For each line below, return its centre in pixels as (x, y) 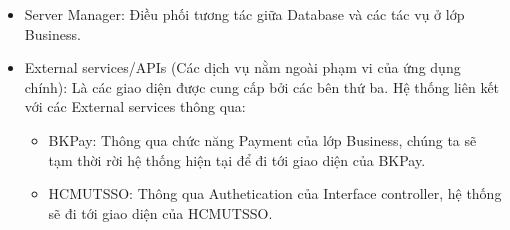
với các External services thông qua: (135, 106)
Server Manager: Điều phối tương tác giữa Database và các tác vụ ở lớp (244, 14)
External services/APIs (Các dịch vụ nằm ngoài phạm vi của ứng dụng (242, 67)
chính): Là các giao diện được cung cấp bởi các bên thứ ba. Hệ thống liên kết (262, 86)
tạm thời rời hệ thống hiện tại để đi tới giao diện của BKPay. (237, 159)
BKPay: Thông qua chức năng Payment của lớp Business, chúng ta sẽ (262, 139)
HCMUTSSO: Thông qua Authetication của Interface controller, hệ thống (275, 193)
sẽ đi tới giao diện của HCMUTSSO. (160, 212)
